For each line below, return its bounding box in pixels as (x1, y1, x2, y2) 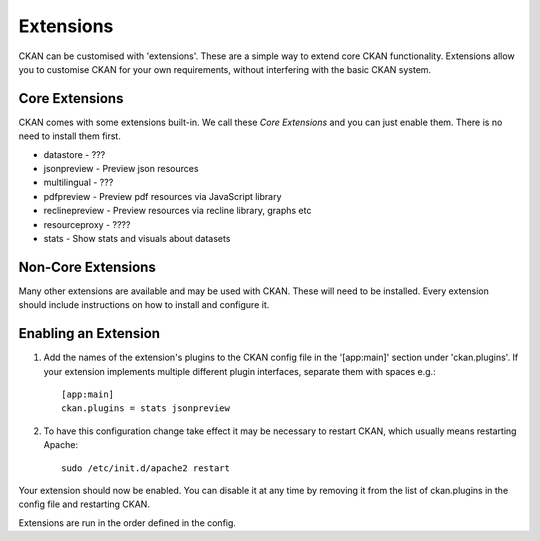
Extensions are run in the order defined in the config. (18, 516, 237, 529)
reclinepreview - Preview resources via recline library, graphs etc (43, 205, 312, 217)
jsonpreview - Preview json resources (43, 163, 199, 175)
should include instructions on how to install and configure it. (18, 299, 270, 311)
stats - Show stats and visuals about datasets (43, 232, 231, 244)
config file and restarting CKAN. (18, 498, 150, 510)
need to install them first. (18, 130, 122, 142)
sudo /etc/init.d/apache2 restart (61, 462, 230, 474)
